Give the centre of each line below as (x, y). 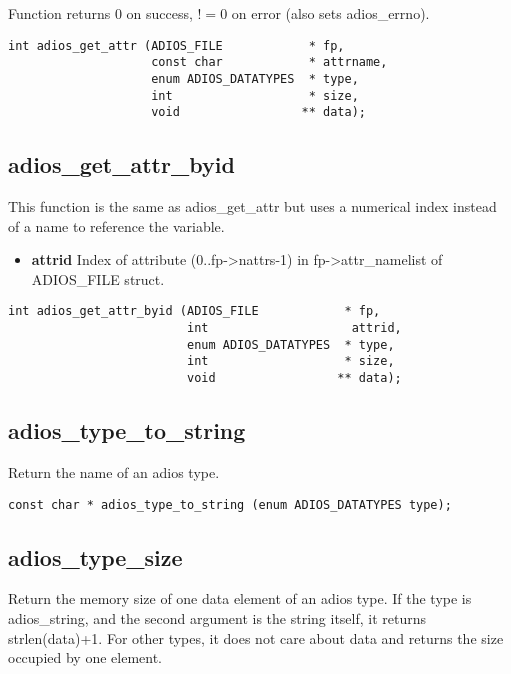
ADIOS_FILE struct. (98, 278)
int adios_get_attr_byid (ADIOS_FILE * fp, (194, 311)
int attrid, (294, 328)
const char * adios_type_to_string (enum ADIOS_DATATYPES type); (230, 504)
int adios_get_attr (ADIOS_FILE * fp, (176, 45)
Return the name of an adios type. (114, 471)
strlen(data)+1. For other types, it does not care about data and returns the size (256, 637)
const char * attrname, (269, 62)
